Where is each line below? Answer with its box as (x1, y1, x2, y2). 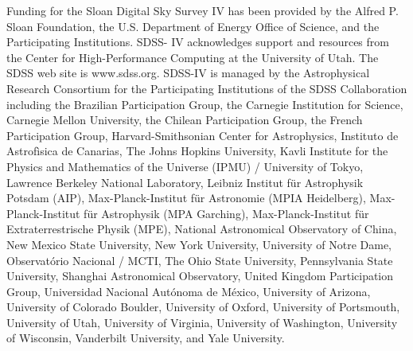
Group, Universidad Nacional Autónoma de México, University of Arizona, (6, 283, 371, 299)
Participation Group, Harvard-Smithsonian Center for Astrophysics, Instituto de (6, 127, 399, 143)
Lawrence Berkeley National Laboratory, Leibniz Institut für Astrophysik (6, 174, 364, 190)
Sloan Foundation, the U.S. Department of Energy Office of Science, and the (6, 18, 380, 34)
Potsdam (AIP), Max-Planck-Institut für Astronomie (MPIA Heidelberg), (6, 189, 366, 206)
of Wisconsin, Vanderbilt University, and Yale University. (6, 330, 285, 346)
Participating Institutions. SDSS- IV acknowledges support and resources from (6, 33, 389, 50)
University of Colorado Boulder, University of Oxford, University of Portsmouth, (6, 298, 400, 315)
